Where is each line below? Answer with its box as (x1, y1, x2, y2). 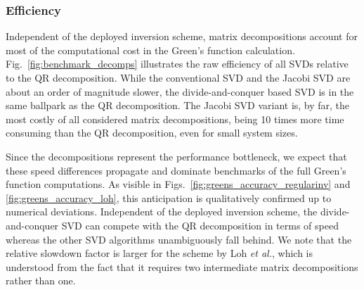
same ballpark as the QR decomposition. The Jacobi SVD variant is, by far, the (6, 98, 350, 113)
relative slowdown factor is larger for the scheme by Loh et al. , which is (6, 246, 313, 260)
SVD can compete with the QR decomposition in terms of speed (61, 217, 339, 232)
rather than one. (6, 273, 76, 288)
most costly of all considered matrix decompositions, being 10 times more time (6, 111, 344, 126)
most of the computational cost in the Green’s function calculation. (6, 42, 295, 57)
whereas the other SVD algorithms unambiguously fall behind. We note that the (6, 232, 352, 246)
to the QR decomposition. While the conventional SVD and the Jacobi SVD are (6, 70, 351, 84)
